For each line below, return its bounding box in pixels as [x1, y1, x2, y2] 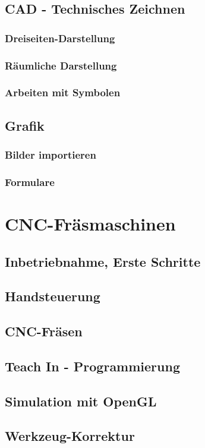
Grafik [5, 116, 45, 134]
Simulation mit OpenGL [5, 392, 157, 410]
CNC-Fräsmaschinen [5, 211, 176, 235]
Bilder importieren [5, 147, 96, 162]
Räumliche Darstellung [5, 58, 117, 72]
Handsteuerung [5, 287, 100, 305]
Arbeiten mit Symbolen [5, 85, 121, 100]
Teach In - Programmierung [5, 356, 180, 375]
